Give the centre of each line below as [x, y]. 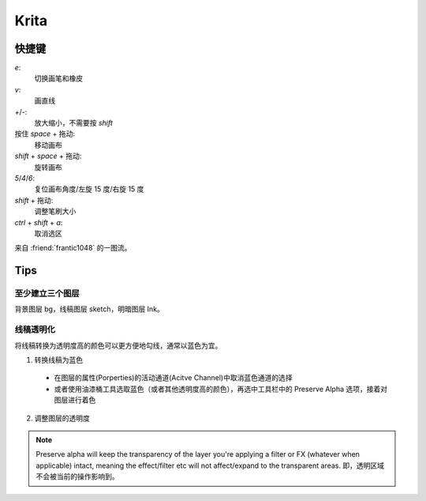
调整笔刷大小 [55, 211]
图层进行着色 [75, 400]
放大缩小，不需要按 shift [74, 123]
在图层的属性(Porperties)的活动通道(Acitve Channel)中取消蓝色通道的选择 [173, 378]
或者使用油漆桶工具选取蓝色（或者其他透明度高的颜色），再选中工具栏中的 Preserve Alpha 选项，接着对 [221, 389]
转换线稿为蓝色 [58, 360]
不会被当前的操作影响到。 [77, 477]
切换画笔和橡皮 [58, 78]
